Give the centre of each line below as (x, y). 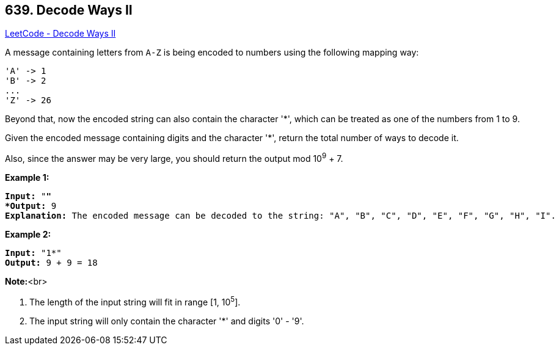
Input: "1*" (33, 253)
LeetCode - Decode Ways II (60, 34)
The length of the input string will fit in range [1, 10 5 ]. (135, 301)
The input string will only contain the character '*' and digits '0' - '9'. (167, 321)
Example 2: (28, 235)
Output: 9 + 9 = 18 (51, 263)
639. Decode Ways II (69, 10)
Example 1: (27, 178)
